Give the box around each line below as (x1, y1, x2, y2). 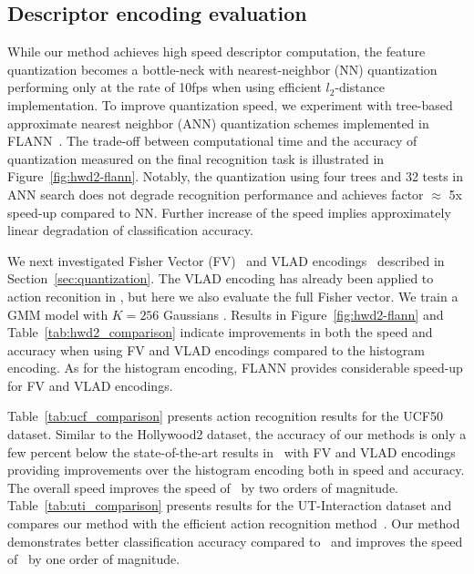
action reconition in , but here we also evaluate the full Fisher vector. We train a (7, 286, 459, 305)
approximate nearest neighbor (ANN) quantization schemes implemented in (7, 113, 429, 132)
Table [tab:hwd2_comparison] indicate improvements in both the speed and (7, 323, 433, 342)
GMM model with (7, 304, 108, 323)
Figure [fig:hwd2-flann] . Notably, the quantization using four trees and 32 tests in (7, 167, 464, 186)
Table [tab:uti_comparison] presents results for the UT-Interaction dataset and (7, 496, 452, 515)
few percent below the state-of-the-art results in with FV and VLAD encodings (7, 442, 456, 461)
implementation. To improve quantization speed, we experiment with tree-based (7, 95, 453, 114)
